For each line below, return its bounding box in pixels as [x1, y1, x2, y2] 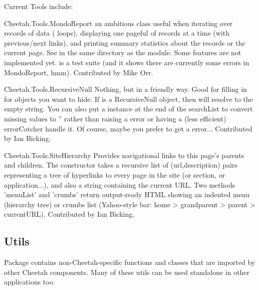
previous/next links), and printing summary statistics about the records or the [4, 37, 245, 48]
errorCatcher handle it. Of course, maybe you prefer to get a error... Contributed [4, 123, 252, 133]
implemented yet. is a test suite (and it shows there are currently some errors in [4, 57, 249, 67]
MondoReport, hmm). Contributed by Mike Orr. [4, 67, 153, 77]
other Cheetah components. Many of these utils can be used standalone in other [4, 266, 250, 277]
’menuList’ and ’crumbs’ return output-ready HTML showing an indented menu [4, 189, 250, 200]
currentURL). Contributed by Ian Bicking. [4, 209, 135, 219]
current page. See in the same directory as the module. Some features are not [4, 47, 241, 58]
